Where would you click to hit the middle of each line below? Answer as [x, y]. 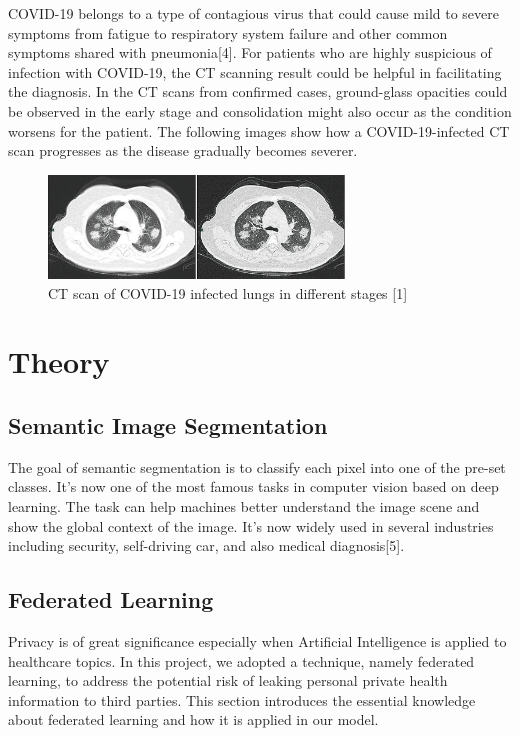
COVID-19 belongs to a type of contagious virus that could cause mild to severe [254, 13]
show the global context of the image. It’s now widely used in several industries [251, 525]
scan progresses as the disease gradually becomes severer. [183, 150]
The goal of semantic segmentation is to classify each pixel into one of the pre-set [257, 466]
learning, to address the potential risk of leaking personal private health [228, 680]
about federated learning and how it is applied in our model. [193, 719]
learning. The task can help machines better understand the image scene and [244, 506]
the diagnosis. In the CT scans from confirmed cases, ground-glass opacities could [258, 91]
